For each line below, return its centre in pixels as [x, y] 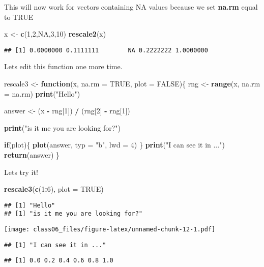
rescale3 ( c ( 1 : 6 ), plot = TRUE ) [54, 189]
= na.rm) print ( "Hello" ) [42, 93]
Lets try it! [21, 172]
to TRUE [19, 17]
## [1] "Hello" [30, 205]
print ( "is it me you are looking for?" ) [63, 127]
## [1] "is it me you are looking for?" [74, 214]
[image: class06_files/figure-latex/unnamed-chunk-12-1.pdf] [110, 230]
